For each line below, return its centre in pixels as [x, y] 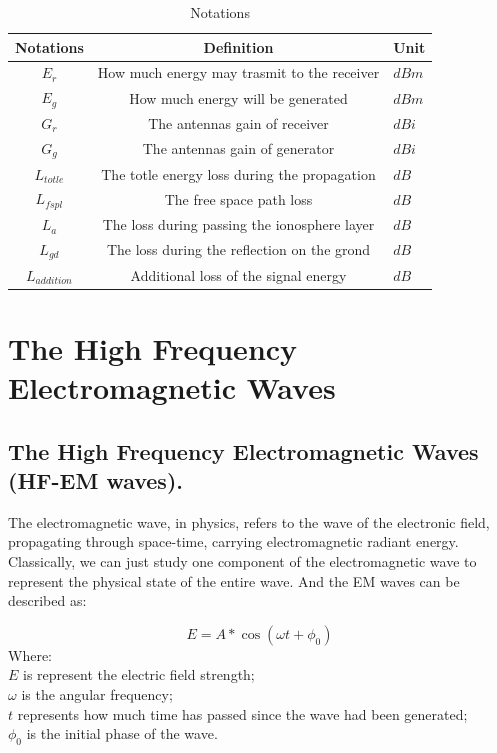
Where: [30, 654]
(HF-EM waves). [95, 480]
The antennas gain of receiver [238, 122]
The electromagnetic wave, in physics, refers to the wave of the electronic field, [249, 521]
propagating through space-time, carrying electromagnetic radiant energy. [233, 541]
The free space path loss [238, 198]
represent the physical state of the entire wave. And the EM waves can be [234, 580]
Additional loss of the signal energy [238, 274]
